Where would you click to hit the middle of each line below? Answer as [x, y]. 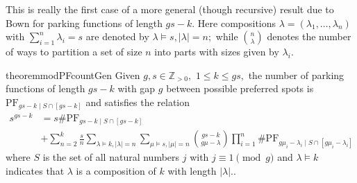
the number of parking [296, 75]
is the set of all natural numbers [111, 157]
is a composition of [116, 170]
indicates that [35, 170]
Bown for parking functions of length [84, 23]
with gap [136, 88]
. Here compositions [234, 23]
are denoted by [117, 36]
